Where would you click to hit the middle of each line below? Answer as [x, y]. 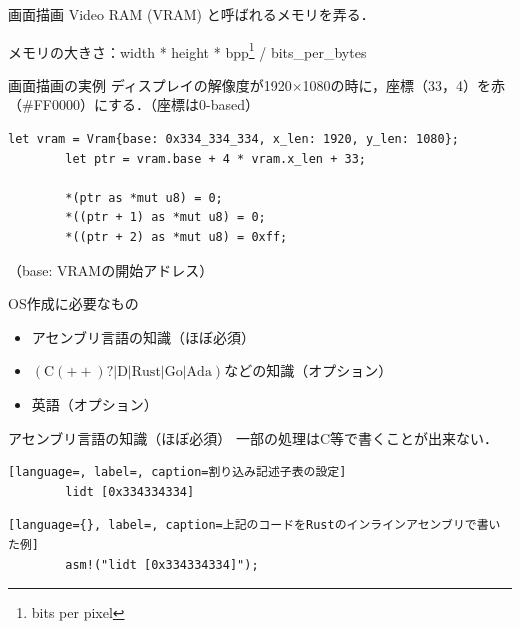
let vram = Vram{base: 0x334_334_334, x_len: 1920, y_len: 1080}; [234, 139]
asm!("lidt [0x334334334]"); [162, 564]
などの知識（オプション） [308, 370]
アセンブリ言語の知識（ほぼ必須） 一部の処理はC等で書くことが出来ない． [253, 437]
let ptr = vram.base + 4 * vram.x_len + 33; [215, 158]
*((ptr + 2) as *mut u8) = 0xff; [176, 237]
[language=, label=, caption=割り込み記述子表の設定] [177, 472]
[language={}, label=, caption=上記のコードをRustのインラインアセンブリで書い [254, 525]
